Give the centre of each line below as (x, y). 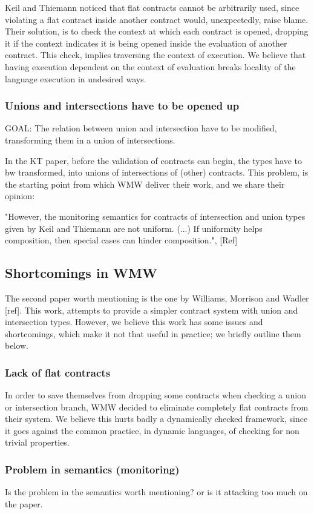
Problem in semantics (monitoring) (92, 469)
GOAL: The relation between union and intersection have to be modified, (141, 128)
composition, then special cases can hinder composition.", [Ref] (121, 240)
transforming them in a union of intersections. (90, 140)
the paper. (24, 503)
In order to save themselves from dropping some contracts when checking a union (155, 395)
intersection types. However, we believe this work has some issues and (134, 322)
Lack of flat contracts (58, 372)
